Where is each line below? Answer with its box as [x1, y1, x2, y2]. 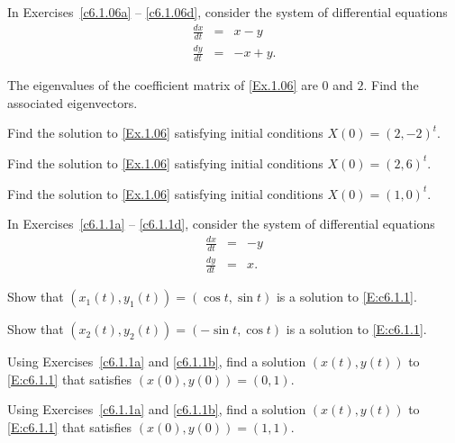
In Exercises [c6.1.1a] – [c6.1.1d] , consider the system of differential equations [7, 214, 435, 233]
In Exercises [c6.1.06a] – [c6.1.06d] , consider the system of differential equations [7, 3, 448, 21]
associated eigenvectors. [7, 93, 138, 112]
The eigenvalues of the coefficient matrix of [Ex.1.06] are [7, 76, 318, 95]
